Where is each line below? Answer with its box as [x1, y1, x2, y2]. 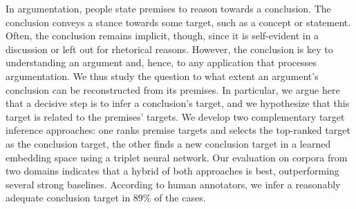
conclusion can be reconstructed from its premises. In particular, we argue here [6, 82, 340, 97]
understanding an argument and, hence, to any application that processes [6, 55, 317, 70]
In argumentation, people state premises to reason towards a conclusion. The [6, 1, 331, 15]
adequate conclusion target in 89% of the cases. [6, 190, 206, 205]
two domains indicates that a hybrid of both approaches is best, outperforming [6, 163, 339, 178]
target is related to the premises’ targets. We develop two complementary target [6, 109, 345, 123]
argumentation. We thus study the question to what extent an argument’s [6, 68, 319, 83]
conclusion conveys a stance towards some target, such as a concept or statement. [6, 14, 351, 29]
